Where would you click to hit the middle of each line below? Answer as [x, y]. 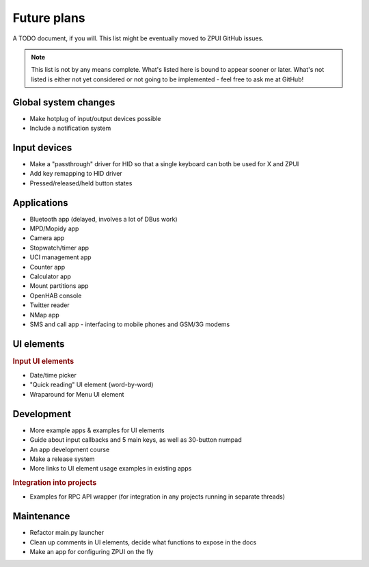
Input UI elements [43, 361]
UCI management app [60, 257]
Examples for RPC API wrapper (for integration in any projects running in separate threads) [158, 497]
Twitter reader [50, 305]
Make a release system [62, 459]
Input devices [42, 147]
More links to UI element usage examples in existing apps [111, 469]
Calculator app [51, 276]
